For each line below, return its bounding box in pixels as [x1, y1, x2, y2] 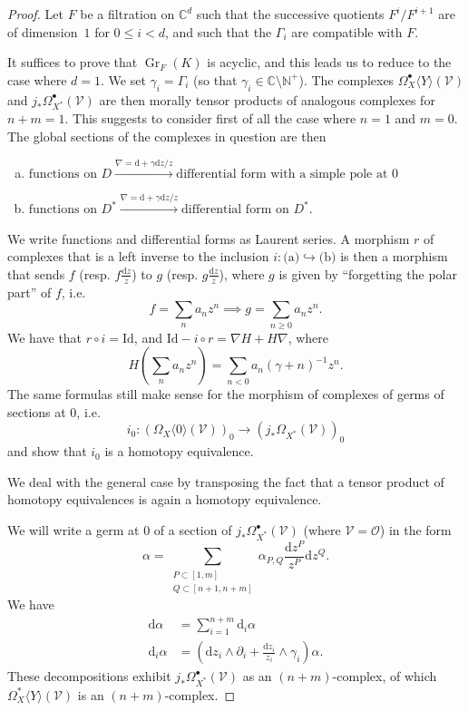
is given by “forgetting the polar [278, 264, 457, 283]
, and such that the [165, 22, 272, 41]
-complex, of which [332, 667, 437, 686]
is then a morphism [340, 247, 448, 266]
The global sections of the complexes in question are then [7, 126, 327, 145]
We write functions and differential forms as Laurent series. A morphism [7, 229, 410, 248]
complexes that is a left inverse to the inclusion [7, 247, 269, 266]
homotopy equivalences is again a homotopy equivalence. [7, 490, 322, 509]
